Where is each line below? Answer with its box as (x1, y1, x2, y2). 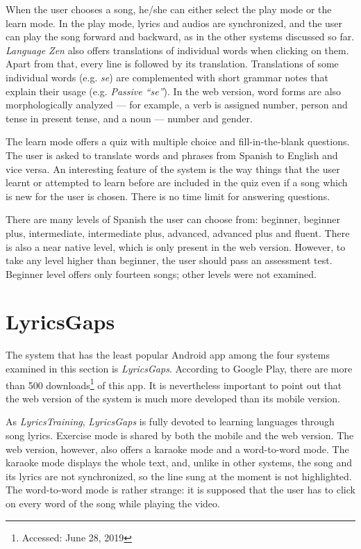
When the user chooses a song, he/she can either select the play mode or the (6, 2, 332, 16)
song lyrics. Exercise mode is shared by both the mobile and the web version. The (6, 428, 354, 443)
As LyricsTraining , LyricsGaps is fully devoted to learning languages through (6, 414, 335, 429)
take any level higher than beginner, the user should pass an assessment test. (6, 253, 333, 268)
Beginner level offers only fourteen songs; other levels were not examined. (6, 266, 317, 281)
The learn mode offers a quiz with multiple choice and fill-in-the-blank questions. (6, 134, 350, 149)
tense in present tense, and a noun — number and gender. (6, 110, 253, 125)
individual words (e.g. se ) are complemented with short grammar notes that (6, 69, 328, 84)
